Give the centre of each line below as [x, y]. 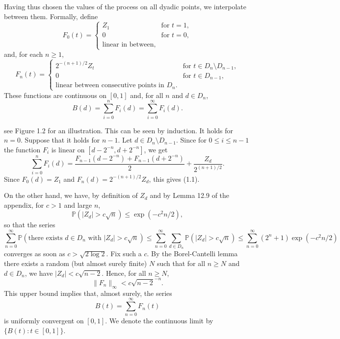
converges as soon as [35, 254]
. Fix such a [124, 254]
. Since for [191, 140]
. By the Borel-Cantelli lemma [192, 254]
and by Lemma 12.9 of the [190, 195]
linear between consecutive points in [110, 85]
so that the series [30, 225]
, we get [156, 149]
